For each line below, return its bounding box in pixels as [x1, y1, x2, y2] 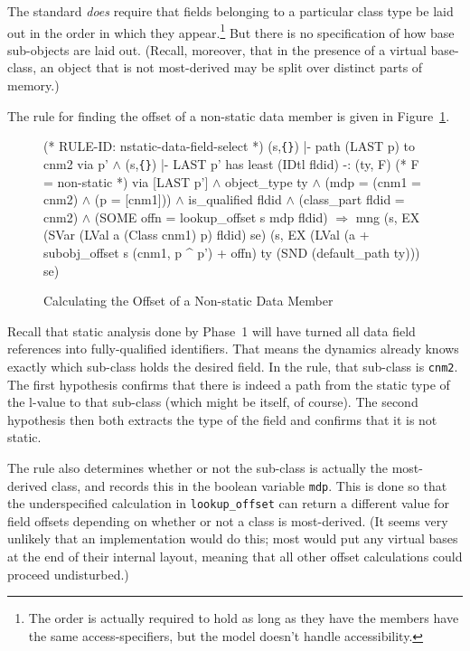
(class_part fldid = [298, 190, 405, 209]
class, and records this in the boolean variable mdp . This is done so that [52, 476, 447, 495]
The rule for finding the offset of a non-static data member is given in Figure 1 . [7, 106, 450, 125]
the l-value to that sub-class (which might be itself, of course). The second [7, 392, 418, 411]
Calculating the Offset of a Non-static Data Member [43, 291, 334, 310]
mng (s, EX [355, 207, 420, 226]
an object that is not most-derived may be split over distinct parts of [40, 58, 423, 77]
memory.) [7, 76, 60, 95]
